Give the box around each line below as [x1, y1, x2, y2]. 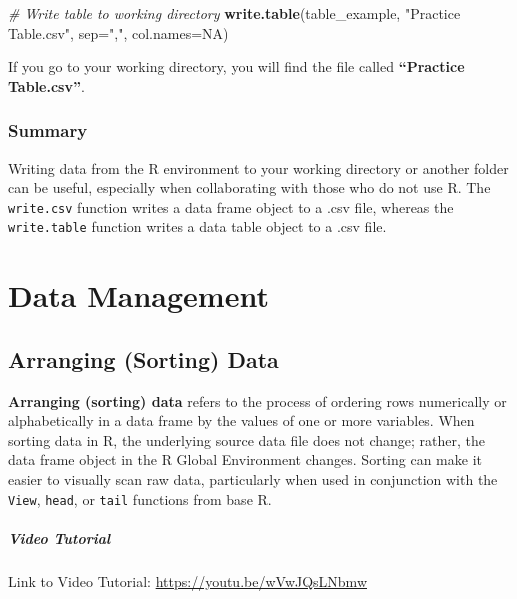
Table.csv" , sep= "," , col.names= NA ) [8, 22, 229, 43]
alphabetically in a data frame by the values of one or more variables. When [8, 410, 475, 431]
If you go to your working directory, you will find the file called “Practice [8, 56, 465, 77]
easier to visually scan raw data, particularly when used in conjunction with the [8, 469, 498, 490]
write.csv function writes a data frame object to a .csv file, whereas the [8, 196, 454, 217]
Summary [8, 118, 88, 143]
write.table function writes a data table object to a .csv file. [8, 216, 387, 237]
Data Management [8, 275, 269, 316]
